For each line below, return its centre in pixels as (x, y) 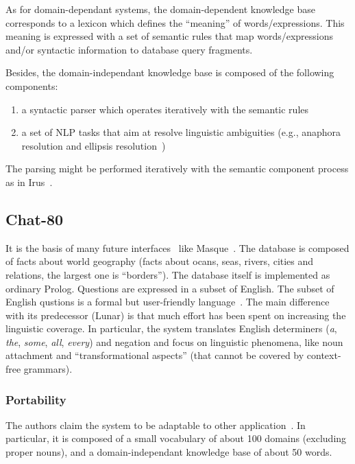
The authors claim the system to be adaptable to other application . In (156, 425)
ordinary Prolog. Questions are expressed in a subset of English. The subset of (170, 288)
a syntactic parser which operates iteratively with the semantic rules (165, 109)
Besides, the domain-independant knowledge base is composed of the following (170, 72)
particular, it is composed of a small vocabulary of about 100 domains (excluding (176, 438)
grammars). (48, 369)
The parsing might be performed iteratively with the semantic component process (177, 169)
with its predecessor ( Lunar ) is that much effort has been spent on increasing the (176, 315)
